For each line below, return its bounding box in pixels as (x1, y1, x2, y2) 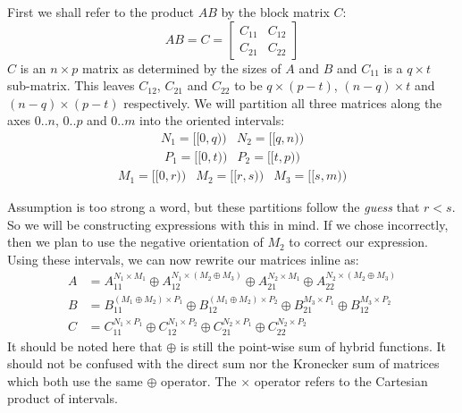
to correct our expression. (289, 232, 428, 251)
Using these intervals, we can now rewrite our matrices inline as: (7, 249, 359, 268)
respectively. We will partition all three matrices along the (123, 93, 442, 112)
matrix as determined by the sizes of (81, 58, 281, 77)
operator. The (161, 371, 237, 390)
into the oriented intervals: (139, 111, 285, 130)
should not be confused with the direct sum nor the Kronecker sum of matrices (7, 354, 440, 373)
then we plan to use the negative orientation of (7, 232, 264, 251)
